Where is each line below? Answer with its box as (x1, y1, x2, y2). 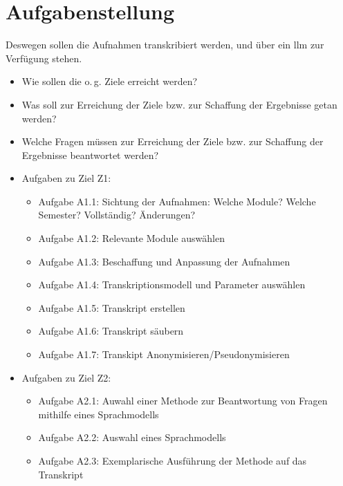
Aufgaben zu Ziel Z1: (21, 171, 111, 185)
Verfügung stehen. (6, 50, 82, 65)
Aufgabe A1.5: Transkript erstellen (38, 300, 185, 315)
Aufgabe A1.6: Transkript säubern (38, 324, 184, 338)
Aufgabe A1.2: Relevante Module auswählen (38, 231, 225, 245)
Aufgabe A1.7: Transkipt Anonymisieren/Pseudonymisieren (38, 347, 290, 362)
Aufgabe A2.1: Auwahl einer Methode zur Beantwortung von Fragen (38, 393, 328, 408)
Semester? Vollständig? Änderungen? (38, 207, 196, 222)
